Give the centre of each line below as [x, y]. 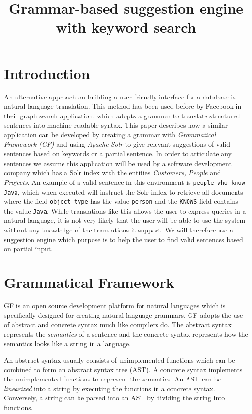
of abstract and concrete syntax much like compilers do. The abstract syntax [118, 324]
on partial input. [29, 249]
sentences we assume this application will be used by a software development [118, 163]
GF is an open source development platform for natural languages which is [115, 305]
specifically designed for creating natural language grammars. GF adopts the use [124, 315]
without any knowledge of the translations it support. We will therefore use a [118, 230]
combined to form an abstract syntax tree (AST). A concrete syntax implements [123, 369]
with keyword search [126, 27]
